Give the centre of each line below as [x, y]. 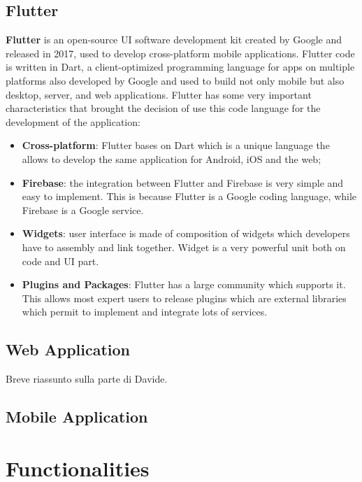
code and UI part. [60, 261]
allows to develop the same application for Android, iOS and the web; [172, 158]
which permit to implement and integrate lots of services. [145, 312]
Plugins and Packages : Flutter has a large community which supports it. [184, 284]
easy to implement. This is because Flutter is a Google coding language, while [189, 196]
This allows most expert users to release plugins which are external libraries [184, 298]
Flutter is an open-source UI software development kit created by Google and [174, 40]
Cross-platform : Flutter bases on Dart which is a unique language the [176, 145]
